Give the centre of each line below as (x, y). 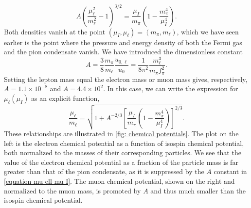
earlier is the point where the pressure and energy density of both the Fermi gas (123, 42)
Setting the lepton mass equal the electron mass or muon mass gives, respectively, (126, 79)
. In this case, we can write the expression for (171, 88)
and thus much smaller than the (198, 190)
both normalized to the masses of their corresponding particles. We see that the (123, 152)
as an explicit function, (65, 98)
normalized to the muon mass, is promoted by (72, 190)
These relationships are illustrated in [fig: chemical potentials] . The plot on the (121, 134)
